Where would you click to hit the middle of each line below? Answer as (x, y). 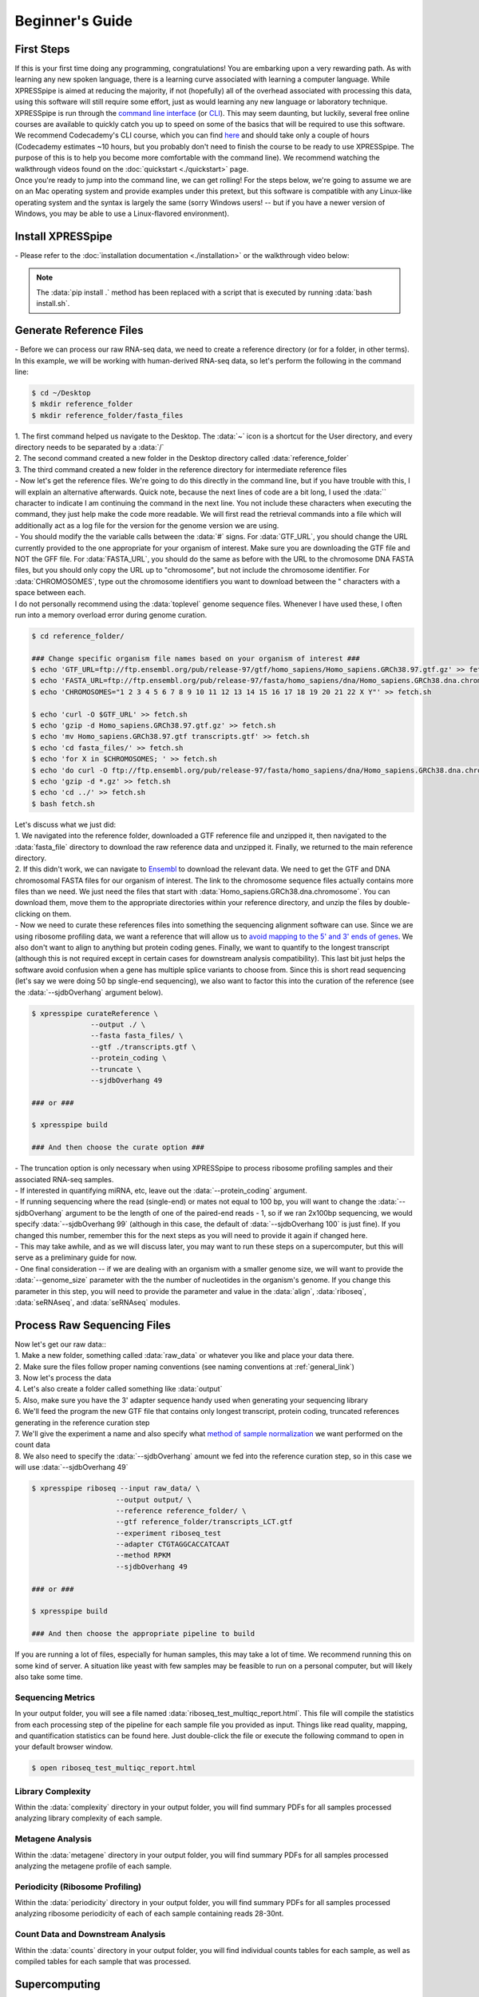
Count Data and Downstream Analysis (90, 1935)
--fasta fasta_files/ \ (137, 1036)
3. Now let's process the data (63, 1378)
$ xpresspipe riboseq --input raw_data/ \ (116, 1489)
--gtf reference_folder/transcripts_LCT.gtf (204, 1522)
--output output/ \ (154, 1499)
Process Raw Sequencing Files (93, 1325)
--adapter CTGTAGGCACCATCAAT (173, 1544)
